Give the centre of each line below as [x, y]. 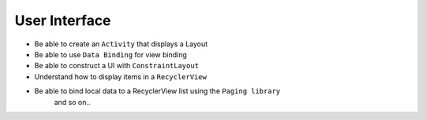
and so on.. [72, 102]
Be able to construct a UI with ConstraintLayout [117, 66]
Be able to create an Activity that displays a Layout [121, 44]
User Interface [63, 20]
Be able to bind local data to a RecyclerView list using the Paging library [157, 91]
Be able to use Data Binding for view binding [110, 54]
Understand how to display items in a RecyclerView [120, 76]
